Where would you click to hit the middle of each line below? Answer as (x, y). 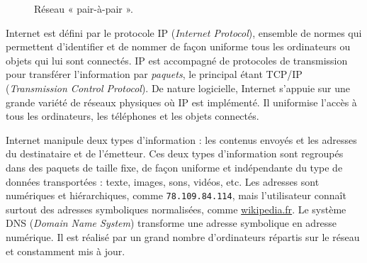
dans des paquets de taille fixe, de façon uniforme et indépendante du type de (174, 167)
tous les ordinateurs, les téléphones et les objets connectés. (132, 116)
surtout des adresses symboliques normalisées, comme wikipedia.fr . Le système (176, 209)
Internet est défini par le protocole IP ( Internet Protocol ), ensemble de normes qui (184, 32)
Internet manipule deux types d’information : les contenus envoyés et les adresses (181, 139)
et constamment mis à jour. (66, 251)
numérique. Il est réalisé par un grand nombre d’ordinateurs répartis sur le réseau (183, 236)
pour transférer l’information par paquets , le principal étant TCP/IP (154, 74)
